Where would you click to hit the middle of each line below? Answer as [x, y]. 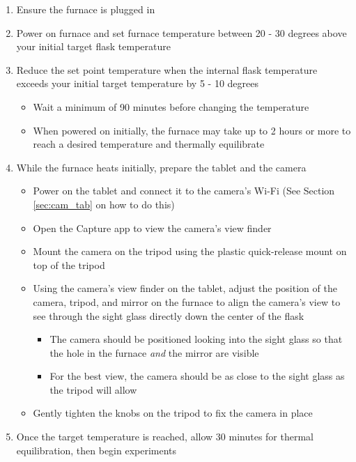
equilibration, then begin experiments [96, 450]
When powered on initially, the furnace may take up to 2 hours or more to [192, 130]
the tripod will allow [93, 389]
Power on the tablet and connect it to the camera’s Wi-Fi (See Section [184, 191]
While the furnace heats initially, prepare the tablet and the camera [161, 167]
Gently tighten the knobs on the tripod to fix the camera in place [173, 413]
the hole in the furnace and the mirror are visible [154, 352]
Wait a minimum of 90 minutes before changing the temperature [171, 106]
